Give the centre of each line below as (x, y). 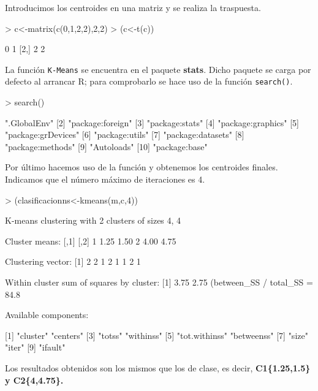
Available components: (47, 315)
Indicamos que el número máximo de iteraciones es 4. (105, 179)
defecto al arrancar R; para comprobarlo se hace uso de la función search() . (149, 81)
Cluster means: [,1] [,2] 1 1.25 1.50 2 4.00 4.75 (91, 241)
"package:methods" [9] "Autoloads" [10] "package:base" (106, 146)
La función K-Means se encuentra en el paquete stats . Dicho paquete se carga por (158, 69)
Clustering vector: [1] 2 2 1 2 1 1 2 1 (73, 261)
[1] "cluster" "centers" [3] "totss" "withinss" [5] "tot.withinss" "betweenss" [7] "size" (157, 335)
